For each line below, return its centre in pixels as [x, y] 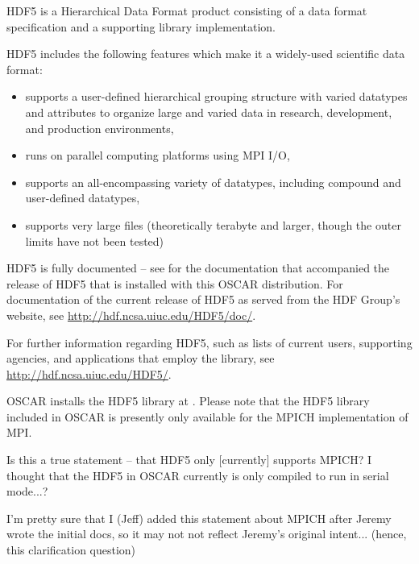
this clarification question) [71, 550]
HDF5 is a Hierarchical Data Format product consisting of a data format [187, 10]
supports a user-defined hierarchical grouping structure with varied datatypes [216, 96]
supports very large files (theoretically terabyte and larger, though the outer [213, 224]
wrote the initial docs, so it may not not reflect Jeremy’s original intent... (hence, [207, 534]
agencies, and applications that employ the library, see [141, 358]
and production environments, [100, 128]
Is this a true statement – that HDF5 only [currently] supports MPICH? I [189, 460]
